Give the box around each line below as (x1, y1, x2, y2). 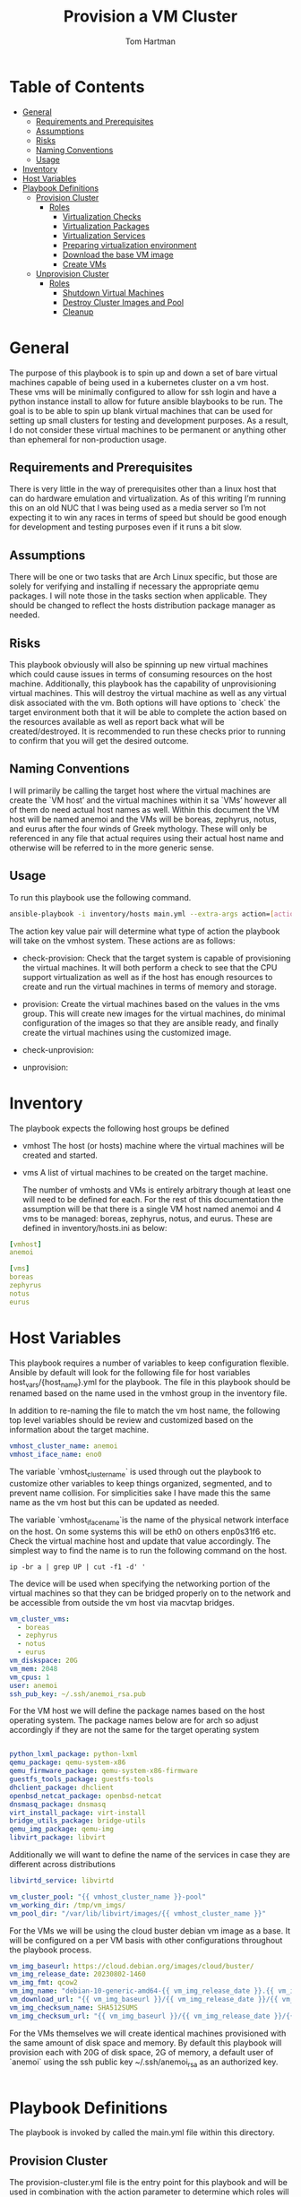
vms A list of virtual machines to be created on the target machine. (21, 1167, 269, 1177)
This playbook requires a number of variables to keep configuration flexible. (9, 1357, 289, 1368)
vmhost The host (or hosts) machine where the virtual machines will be (21, 1140, 285, 1150)
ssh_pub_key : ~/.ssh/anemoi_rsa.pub (9, 1689, 146, 1699)
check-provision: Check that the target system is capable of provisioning (21, 952, 291, 963)
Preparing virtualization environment (62, 239, 197, 250)
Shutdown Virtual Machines (62, 287, 165, 297)
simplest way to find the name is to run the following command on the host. (9, 1545, 288, 1555)
